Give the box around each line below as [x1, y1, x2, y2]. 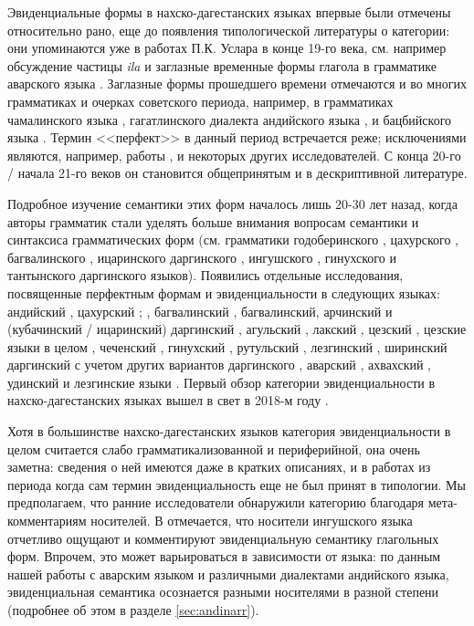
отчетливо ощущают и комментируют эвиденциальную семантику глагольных [7, 528, 439, 548]
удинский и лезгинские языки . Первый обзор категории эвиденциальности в [7, 372, 436, 391]
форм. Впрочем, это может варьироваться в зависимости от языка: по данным [7, 547, 441, 566]
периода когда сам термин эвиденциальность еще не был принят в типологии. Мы [7, 475, 466, 494]
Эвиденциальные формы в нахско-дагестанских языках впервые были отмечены [7, 3, 451, 21]
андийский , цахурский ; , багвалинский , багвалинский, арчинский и [7, 301, 393, 320]
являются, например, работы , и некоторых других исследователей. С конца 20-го [7, 145, 461, 164]
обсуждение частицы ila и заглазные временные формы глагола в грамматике [7, 56, 437, 75]
